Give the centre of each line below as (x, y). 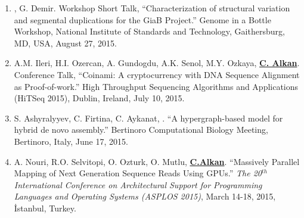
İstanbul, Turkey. (45, 208)
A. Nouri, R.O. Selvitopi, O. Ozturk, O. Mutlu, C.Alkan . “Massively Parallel (157, 161)
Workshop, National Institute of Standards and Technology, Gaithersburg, (149, 31)
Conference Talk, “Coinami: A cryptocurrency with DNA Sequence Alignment (157, 74)
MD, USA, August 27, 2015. (65, 43)
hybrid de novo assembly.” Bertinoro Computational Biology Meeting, (141, 130)
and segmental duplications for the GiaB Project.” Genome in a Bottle (142, 19)
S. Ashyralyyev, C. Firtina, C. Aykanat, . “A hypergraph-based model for (148, 118)
